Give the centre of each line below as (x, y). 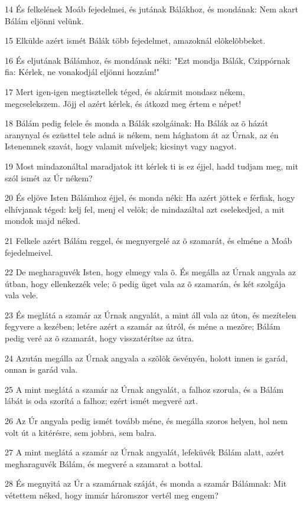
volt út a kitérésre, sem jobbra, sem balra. (81, 432)
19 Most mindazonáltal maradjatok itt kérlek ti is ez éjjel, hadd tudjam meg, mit (151, 166)
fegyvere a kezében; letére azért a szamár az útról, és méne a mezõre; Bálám (143, 326)
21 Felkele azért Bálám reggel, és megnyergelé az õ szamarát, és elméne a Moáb (149, 240)
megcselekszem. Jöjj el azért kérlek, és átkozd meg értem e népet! (123, 103)
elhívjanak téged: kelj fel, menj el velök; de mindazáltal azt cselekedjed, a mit (145, 209)
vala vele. (22, 295)
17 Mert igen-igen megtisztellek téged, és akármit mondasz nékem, (125, 91)
